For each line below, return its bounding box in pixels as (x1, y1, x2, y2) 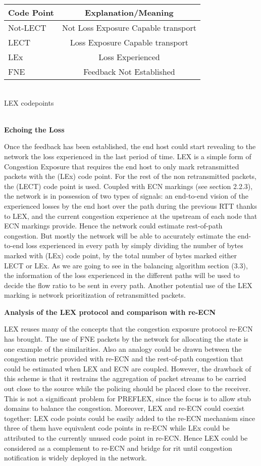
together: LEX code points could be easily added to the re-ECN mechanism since (4, 412, 255, 423)
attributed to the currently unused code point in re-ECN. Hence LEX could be (4, 433, 248, 443)
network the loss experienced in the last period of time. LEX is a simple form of (4, 151, 251, 161)
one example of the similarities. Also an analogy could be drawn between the (4, 343, 242, 354)
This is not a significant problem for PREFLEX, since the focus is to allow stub (4, 393, 251, 403)
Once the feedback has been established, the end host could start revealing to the (4, 141, 256, 152)
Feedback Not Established (83, 66, 175, 77)
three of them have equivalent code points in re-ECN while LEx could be (4, 423, 230, 433)
